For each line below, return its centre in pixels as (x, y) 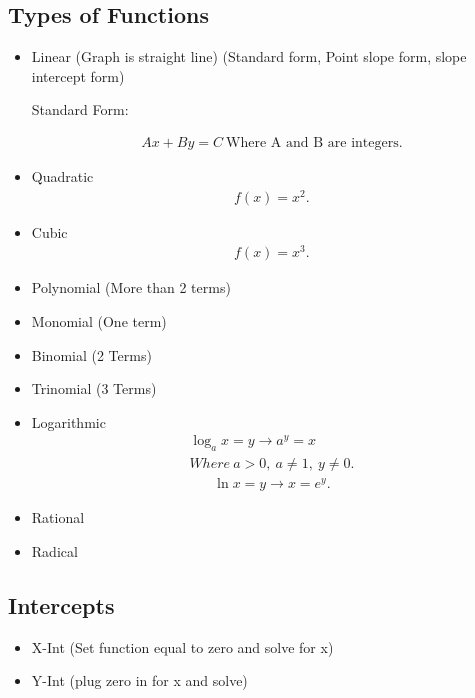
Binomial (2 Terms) (91, 354)
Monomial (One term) (99, 321)
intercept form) (78, 75)
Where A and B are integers (312, 143)
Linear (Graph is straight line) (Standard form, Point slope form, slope (249, 56)
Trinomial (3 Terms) (94, 388)
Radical (54, 551)
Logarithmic (68, 421)
